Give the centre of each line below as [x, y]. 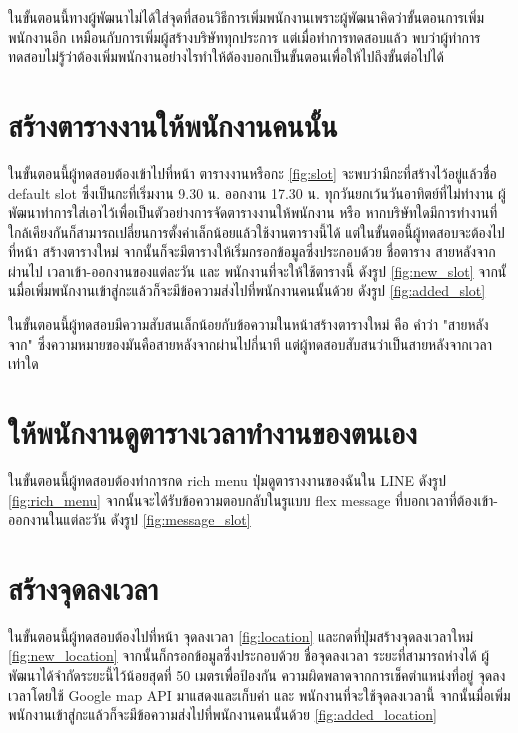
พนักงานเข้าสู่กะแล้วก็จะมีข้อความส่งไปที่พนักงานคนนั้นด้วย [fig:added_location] [222, 714]
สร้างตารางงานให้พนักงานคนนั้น [173, 124]
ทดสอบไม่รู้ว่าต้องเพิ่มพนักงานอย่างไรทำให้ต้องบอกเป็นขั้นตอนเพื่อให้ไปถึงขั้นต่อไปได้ [226, 56]
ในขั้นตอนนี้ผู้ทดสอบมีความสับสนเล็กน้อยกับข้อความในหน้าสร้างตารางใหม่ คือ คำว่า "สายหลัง [248, 324]
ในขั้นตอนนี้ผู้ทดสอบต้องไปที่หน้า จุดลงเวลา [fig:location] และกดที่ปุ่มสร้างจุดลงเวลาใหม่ [241, 635]
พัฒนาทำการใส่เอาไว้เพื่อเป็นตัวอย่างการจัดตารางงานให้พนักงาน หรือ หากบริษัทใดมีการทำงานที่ [253, 212]
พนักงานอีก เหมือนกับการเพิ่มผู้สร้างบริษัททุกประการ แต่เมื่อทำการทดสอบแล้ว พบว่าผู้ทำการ [244, 36]
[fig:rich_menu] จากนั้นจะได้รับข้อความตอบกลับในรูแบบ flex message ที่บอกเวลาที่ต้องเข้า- [253, 499]
